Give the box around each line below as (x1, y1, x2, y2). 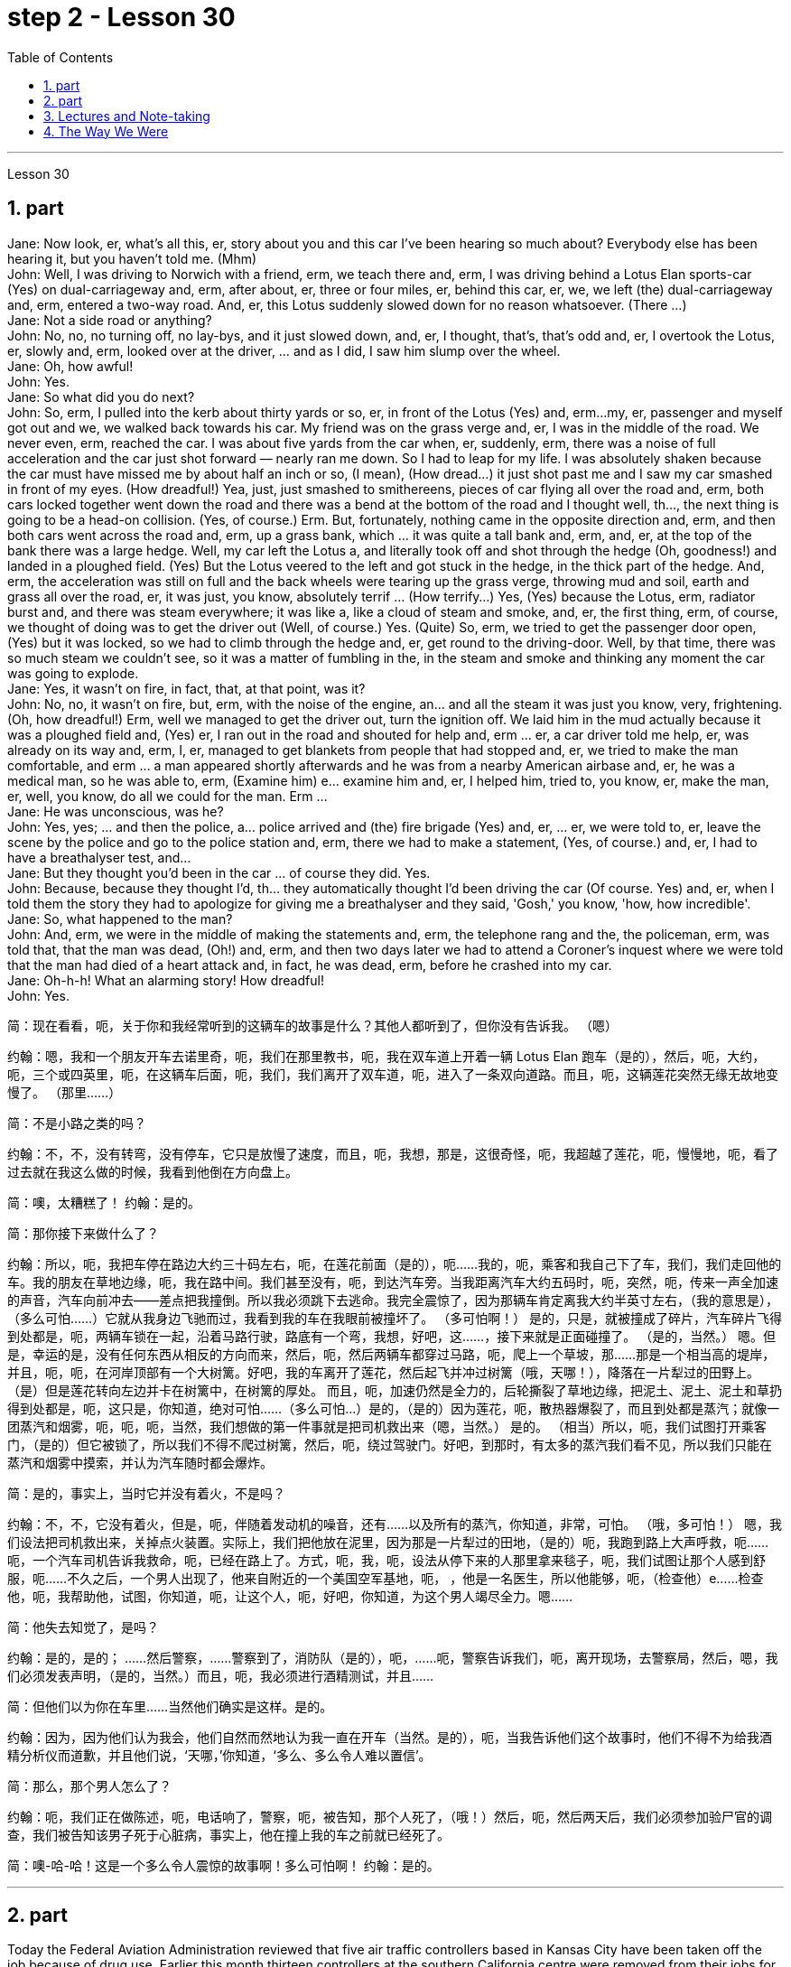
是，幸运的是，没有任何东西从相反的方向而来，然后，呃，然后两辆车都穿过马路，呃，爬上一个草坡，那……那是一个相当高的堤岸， (7, 1346, 776, 1362)
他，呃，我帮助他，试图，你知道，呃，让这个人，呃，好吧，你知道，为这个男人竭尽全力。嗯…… (7, 1588, 573, 1604)
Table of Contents (7, 49, 114, 65)
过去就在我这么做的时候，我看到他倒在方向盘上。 (7, 1163, 298, 1179)
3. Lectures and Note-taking (43, 107, 210, 124)
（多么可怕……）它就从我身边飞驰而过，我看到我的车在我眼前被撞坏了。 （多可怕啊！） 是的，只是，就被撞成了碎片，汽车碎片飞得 (7, 1310, 783, 1326)
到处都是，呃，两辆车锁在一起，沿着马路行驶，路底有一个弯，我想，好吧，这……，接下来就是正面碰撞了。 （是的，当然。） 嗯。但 (7, 1328, 777, 1344)
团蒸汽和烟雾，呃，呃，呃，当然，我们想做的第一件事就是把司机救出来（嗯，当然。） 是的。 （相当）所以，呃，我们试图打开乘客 (7, 1418, 767, 1434)
